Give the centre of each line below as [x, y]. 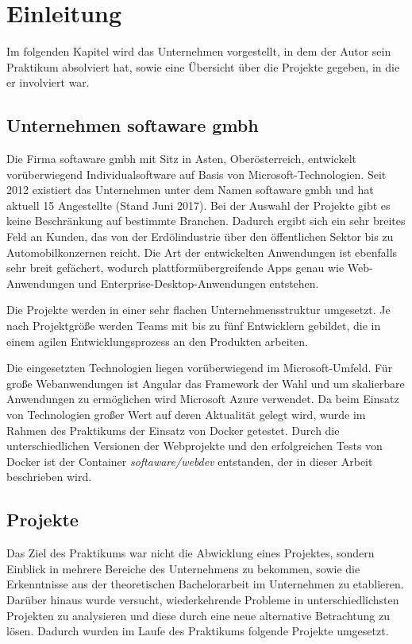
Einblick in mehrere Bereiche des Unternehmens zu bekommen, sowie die [183, 568]
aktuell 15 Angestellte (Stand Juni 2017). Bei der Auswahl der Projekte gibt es [198, 205]
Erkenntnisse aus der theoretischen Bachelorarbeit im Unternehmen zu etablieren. [205, 584]
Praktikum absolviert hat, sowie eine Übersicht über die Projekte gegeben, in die [203, 66]
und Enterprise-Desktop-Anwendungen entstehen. [198, 283]
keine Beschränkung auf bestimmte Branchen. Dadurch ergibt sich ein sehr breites [206, 221]
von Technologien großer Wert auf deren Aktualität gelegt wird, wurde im [186, 415]
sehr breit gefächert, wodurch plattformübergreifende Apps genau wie [175, 268]
